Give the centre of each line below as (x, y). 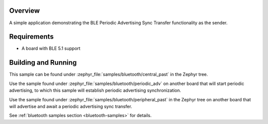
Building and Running (43, 62)
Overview (25, 11)
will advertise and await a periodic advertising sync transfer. (71, 106)
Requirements (32, 37)
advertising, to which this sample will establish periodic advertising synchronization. (95, 90)
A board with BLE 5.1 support (51, 48)
